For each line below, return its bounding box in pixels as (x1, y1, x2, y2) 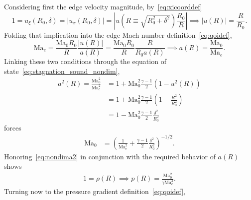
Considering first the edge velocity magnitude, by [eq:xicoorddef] (4, 1, 202, 11)
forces (4, 123, 21, 133)
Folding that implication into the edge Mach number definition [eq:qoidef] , (4, 29, 232, 40)
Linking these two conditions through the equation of (4, 56, 166, 67)
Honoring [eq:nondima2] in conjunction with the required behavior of (4, 151, 216, 161)
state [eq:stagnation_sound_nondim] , (4, 66, 120, 76)
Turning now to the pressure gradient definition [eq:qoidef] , (4, 186, 186, 197)
